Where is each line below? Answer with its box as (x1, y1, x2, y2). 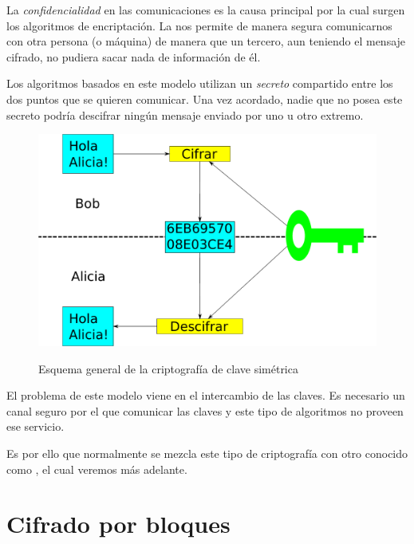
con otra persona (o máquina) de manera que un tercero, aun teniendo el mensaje (6, 33, 406, 49)
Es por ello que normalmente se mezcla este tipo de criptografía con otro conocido (6, 444, 408, 461)
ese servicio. (6, 418, 65, 435)
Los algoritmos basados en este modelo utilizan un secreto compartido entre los (6, 75, 393, 92)
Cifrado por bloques (6, 507, 231, 540)
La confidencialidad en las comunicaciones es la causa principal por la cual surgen (6, 2, 405, 18)
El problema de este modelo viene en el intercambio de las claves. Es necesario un (6, 387, 405, 404)
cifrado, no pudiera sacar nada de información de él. (6, 48, 261, 65)
